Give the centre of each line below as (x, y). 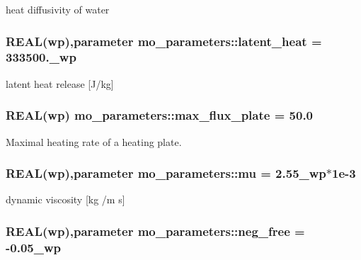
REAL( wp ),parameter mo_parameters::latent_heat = (164, 41)
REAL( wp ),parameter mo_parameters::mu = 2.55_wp (166, 173)
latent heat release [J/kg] (60, 83)
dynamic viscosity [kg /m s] (65, 199)
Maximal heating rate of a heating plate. (94, 141)
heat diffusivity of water (58, 9)
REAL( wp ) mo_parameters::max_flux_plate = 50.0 (160, 115)
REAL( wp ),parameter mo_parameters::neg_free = (155, 231)
